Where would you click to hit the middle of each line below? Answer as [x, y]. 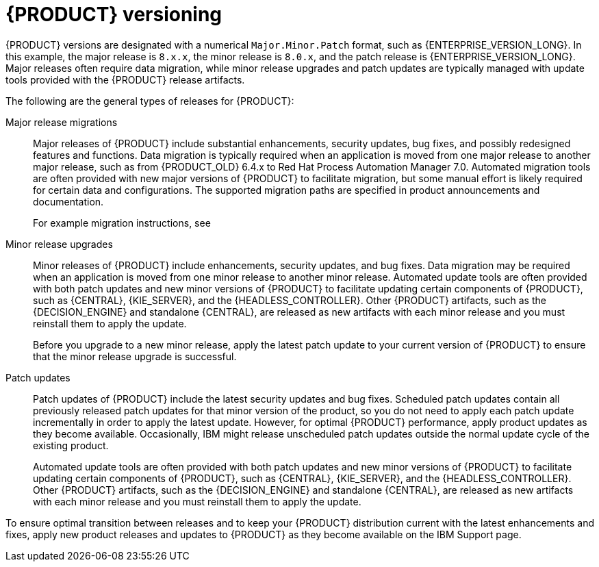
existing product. [71, 445]
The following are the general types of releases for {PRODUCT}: [150, 101]
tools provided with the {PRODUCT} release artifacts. [125, 79]
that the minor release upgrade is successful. [135, 356]
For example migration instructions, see [122, 223]
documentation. [68, 201]
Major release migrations [62, 122]
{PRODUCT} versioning [114, 14]
